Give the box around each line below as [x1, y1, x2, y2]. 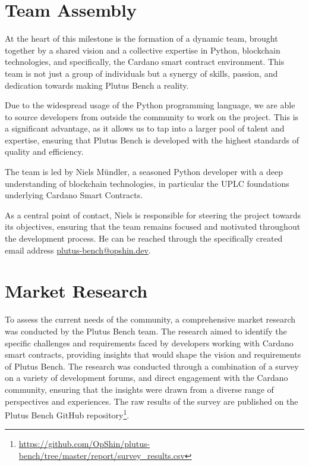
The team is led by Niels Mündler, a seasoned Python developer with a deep [5, 165, 283, 178]
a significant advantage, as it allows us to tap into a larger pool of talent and [5, 122, 285, 135]
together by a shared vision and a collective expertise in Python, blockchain [5, 43, 280, 56]
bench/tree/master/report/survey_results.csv [18, 449, 185, 461]
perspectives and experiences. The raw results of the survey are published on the [5, 395, 298, 407]
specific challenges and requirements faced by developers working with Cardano [5, 336, 294, 349]
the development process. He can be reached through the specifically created [5, 232, 283, 245]
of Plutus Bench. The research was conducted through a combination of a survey [5, 359, 299, 372]
